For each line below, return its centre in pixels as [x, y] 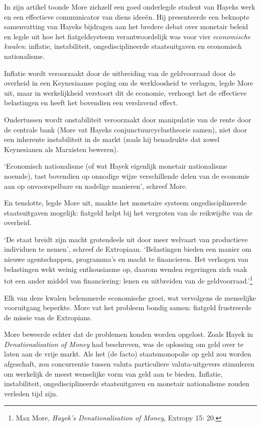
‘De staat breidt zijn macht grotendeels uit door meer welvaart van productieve [126, 239]
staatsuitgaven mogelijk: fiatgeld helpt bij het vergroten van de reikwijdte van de [128, 212]
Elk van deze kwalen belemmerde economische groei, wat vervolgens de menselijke [130, 297]
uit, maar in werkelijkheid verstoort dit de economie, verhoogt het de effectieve [125, 92]
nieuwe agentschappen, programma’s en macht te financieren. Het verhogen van [126, 259]
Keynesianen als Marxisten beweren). [61, 149]
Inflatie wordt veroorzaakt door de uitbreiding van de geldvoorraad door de [120, 73]
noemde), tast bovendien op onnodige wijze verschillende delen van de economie [127, 175]
